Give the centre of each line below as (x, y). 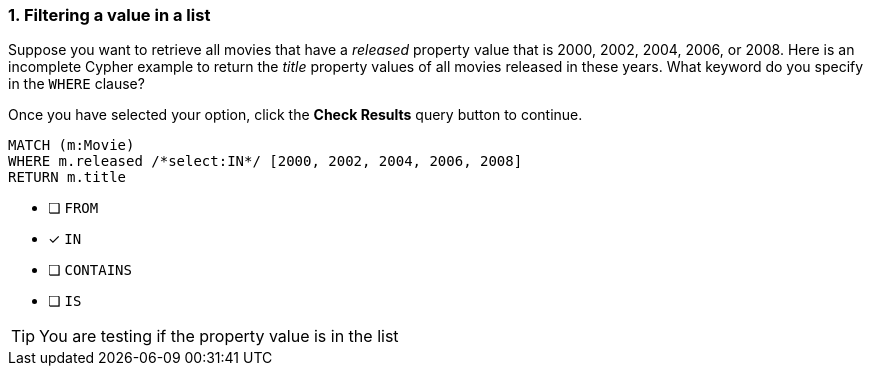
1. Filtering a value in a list (109, 15)
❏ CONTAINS (90, 270)
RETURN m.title (67, 177)
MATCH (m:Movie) (71, 145)
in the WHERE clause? (76, 84)
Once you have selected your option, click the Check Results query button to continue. (295, 115)
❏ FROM (73, 208)
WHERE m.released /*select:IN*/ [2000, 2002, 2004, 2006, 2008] (265, 161)
